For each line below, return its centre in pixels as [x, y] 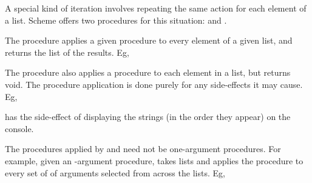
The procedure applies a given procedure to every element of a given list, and [149, 40]
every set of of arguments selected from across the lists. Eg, [115, 172]
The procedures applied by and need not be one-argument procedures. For [143, 149]
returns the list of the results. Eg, [67, 52]
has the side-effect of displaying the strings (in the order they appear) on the [148, 117]
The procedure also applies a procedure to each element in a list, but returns [148, 72]
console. [19, 128]
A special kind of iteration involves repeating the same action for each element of [156, 8]
